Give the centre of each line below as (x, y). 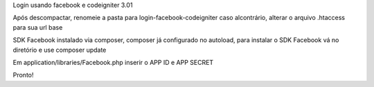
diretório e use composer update (60, 50)
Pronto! (23, 75)
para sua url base (38, 27)
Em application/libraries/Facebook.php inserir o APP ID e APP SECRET (113, 62)
